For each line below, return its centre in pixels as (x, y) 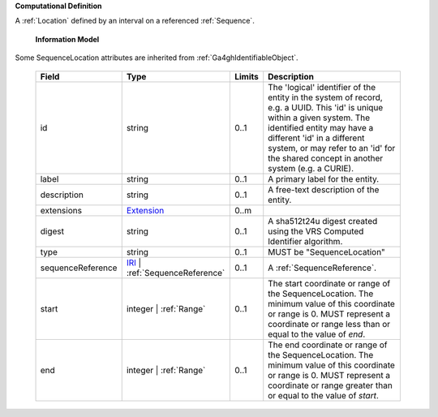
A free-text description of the (324, 189)
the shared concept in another (326, 158)
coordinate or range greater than (330, 385)
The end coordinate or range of (328, 345)
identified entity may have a (321, 127)
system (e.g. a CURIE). (311, 168)
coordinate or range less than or (329, 324)
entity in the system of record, (325, 97)
